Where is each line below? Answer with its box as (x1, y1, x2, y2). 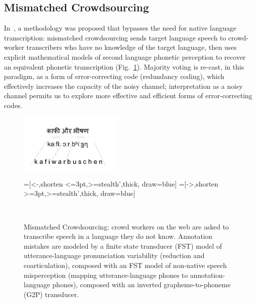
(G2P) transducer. (24, 289, 79, 299)
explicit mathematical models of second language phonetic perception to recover (4, 51, 246, 62)
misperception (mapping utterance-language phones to (24, 269, 188, 280)
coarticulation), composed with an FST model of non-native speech (24, 260, 227, 270)
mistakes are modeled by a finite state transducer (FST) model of (24, 240, 222, 251)
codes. (4, 100, 23, 110)
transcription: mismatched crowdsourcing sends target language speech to (4, 32, 226, 42)
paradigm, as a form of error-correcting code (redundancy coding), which (4, 71, 224, 81)
